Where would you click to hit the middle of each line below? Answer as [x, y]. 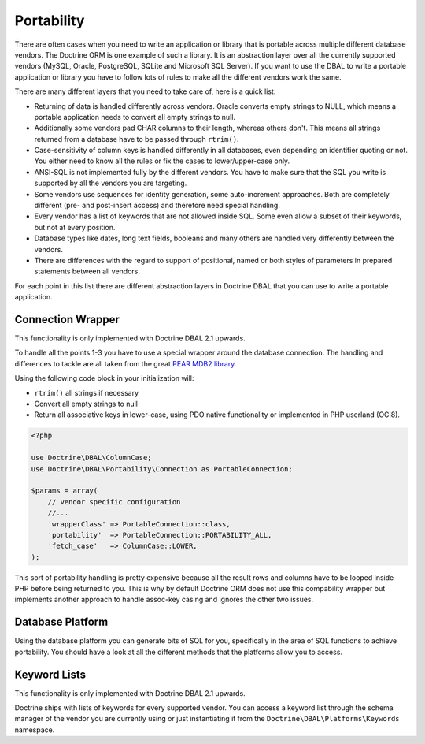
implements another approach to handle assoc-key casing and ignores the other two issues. [164, 600]
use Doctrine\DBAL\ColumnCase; [92, 458]
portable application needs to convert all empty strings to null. [135, 117]
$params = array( [65, 491]
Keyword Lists [50, 674]
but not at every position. [75, 227]
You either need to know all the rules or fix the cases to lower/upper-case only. [162, 161]
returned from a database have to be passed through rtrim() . [137, 139]
